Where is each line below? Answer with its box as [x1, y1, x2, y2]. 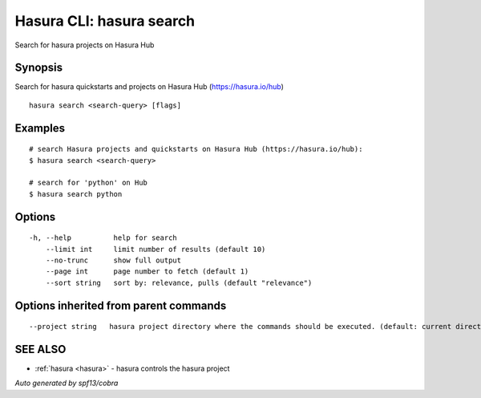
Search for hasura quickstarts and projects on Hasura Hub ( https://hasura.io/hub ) [14, 82, 285, 91]
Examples [14, 121, 66, 135]
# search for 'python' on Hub [29, 178, 148, 188]
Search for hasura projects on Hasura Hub [14, 40, 155, 50]
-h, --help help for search [29, 234, 178, 242]
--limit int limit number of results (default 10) [45, 245, 266, 254]
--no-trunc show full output [45, 256, 182, 265]
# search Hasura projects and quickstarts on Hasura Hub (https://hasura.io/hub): [29, 144, 363, 154]
